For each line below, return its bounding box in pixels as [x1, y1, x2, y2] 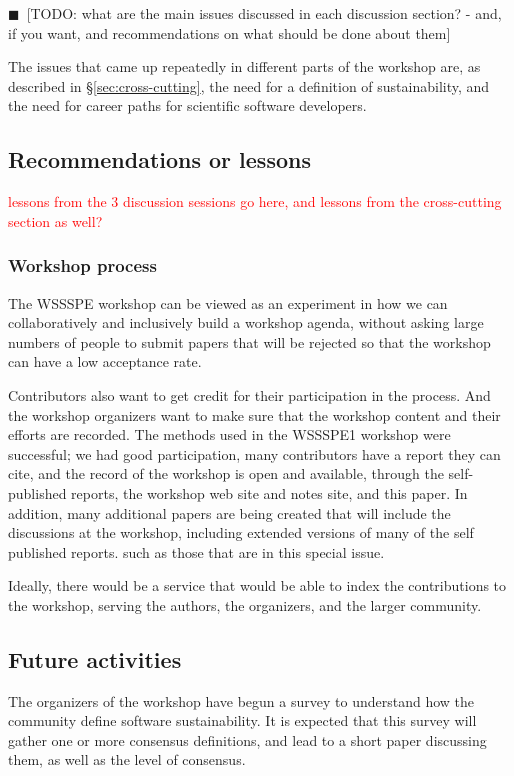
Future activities [8, 643, 182, 674]
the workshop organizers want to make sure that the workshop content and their [8, 404, 501, 425]
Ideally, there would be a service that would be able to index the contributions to [8, 575, 507, 596]
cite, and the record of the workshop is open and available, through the [8, 463, 444, 484]
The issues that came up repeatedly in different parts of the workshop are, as [8, 56, 481, 77]
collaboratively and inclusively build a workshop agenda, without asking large [8, 312, 484, 333]
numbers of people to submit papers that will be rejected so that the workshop [8, 331, 491, 352]
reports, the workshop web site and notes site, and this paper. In [71, 482, 468, 503]
